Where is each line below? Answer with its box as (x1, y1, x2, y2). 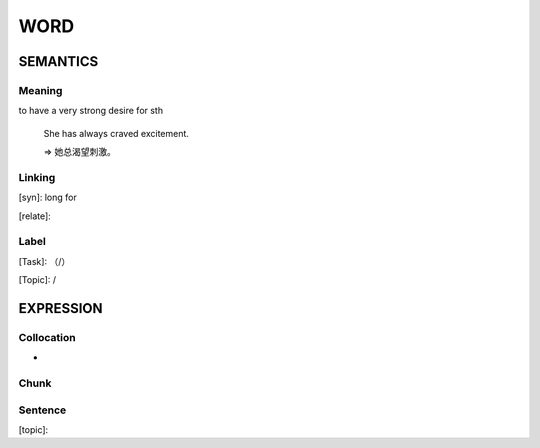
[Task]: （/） (18, 255, 71, 267)
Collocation (18, 330, 76, 344)
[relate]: (18, 210, 52, 222)
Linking (18, 170, 56, 184)
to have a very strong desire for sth (18, 105, 164, 117)
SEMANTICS (18, 53, 99, 70)
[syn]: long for (18, 191, 77, 204)
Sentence (18, 403, 67, 417)
